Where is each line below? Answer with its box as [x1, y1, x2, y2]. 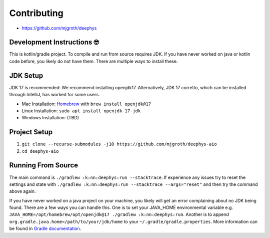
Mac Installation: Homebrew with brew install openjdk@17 [21, 101, 151, 107]
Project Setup [9, 128, 53, 136]
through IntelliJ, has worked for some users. [9, 92, 100, 98]
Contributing [9, 8, 63, 19]
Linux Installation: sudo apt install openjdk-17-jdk [21, 108, 141, 114]
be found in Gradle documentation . [9, 225, 81, 231]
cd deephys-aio [21, 148, 59, 154]
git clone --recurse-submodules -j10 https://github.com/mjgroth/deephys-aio [21, 141, 217, 147]
